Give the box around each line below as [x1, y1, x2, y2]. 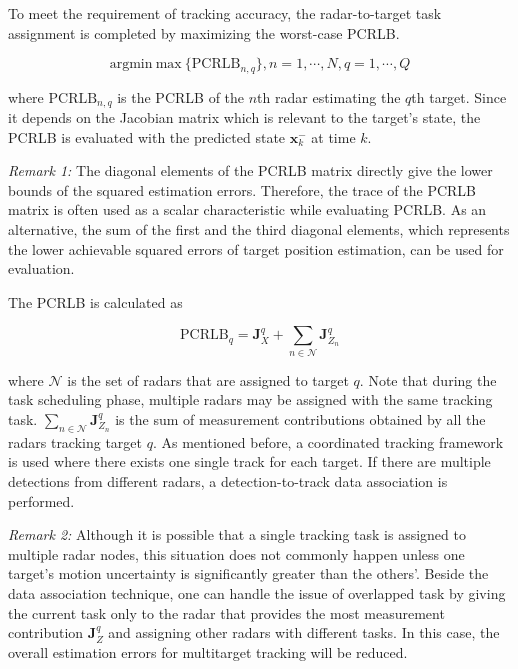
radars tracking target [8, 431, 143, 452]
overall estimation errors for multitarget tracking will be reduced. [8, 641, 408, 662]
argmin [109, 57, 153, 72]
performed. [8, 490, 75, 511]
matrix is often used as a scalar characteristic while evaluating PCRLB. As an [8, 199, 487, 220]
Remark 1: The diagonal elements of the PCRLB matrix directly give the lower [8, 160, 493, 181]
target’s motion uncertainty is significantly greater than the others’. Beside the [8, 563, 489, 584]
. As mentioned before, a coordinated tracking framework [152, 431, 504, 452]
